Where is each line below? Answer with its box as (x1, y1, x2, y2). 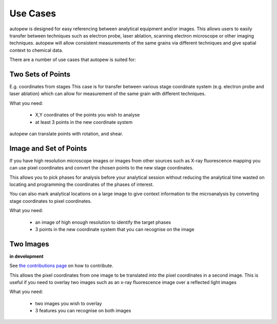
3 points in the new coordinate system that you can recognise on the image (35, 226, 194, 232)
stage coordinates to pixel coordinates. (9, 198, 92, 204)
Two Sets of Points (9, 70, 71, 79)
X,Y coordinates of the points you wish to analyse (35, 112, 140, 118)
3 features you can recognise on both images (35, 308, 131, 314)
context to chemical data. (9, 47, 64, 53)
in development (9, 253, 44, 259)
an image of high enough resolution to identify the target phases (35, 219, 171, 225)
